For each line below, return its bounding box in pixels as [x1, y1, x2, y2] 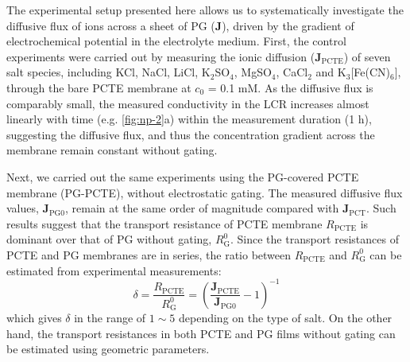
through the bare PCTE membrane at [6, 79, 191, 95]
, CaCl [276, 64, 308, 80]
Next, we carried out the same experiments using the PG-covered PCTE [6, 168, 359, 185]
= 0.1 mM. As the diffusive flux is [207, 79, 373, 95]
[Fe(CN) [350, 64, 390, 80]
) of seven [343, 48, 391, 64]
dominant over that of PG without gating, [6, 231, 212, 247]
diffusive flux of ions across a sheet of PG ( [6, 17, 215, 33]
